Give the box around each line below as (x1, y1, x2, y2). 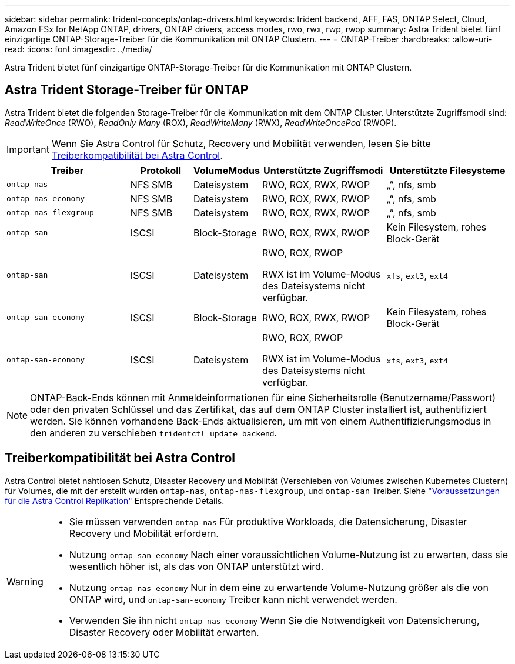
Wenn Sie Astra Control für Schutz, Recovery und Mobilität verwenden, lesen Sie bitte (51, 137, 431, 149)
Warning (6, 575, 44, 588)
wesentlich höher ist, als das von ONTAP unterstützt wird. (69, 560, 324, 572)
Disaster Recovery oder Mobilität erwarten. (69, 626, 259, 638)
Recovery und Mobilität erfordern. (69, 527, 219, 539)
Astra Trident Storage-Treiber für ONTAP (5, 82, 249, 98)
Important (6, 143, 49, 155)
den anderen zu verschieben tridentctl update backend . (30, 426, 277, 439)
